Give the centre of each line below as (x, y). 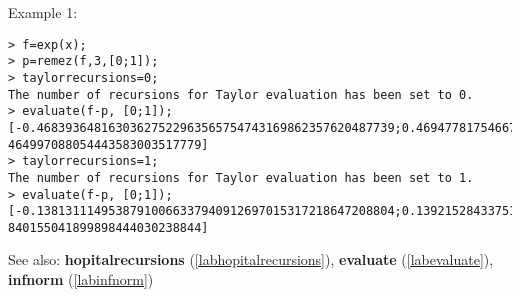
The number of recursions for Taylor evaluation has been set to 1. (241, 177)
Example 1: (43, 12)
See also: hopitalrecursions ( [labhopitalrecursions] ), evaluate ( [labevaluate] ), (251, 259)
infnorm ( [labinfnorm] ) (81, 279)
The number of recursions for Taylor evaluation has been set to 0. (241, 94)
